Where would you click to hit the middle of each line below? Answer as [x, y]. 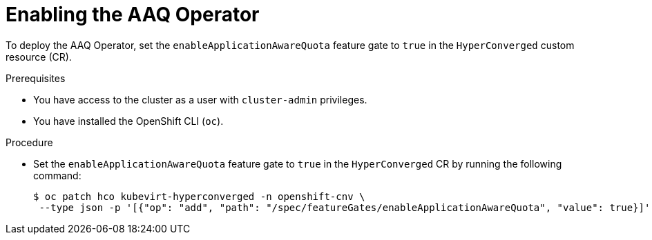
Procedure [29, 142]
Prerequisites [36, 78]
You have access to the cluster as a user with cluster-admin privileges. [200, 99]
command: [57, 175]
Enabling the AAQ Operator [133, 14]
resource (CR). [39, 57]
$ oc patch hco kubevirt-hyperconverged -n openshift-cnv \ [199, 196]
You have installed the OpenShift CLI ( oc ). [128, 121]
